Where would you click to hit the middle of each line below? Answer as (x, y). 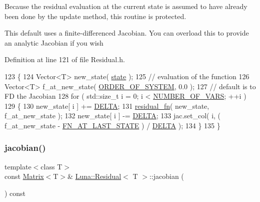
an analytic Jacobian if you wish (54, 42)
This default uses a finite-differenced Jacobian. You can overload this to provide (127, 33)
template (18, 166)
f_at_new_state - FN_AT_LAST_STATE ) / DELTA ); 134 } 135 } (112, 125)
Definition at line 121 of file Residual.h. (65, 59)
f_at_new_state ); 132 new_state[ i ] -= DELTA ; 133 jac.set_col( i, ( (113, 116)
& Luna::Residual (94, 176)
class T (51, 166)
